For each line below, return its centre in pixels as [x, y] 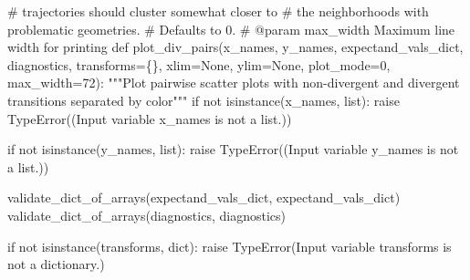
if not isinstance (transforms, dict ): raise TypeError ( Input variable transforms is [230, 246]
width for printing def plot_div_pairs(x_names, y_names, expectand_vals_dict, [235, 47]
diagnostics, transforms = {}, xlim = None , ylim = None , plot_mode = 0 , [199, 64]
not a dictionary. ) [56, 264]
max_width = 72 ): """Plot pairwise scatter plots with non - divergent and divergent [234, 83]
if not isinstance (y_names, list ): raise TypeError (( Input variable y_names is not [233, 149]
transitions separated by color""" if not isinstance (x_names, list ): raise [204, 100]
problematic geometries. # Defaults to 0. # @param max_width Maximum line [231, 29]
